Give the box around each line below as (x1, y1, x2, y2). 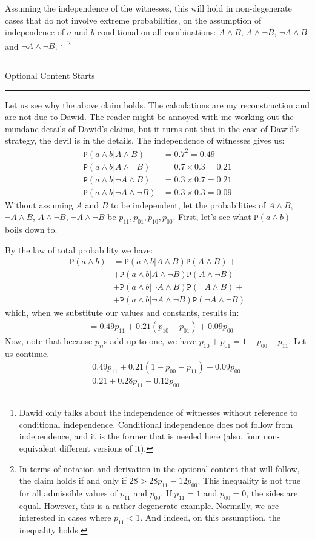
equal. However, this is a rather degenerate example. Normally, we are (19, 499, 279, 512)
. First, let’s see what (173, 210, 251, 223)
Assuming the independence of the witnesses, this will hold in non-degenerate (5, 2, 292, 14)
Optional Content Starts (5, 69, 95, 82)
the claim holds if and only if (19, 474, 127, 487)
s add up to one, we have (104, 334, 197, 347)
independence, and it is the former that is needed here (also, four (19, 430, 261, 442)
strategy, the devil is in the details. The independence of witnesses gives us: (5, 134, 285, 147)
